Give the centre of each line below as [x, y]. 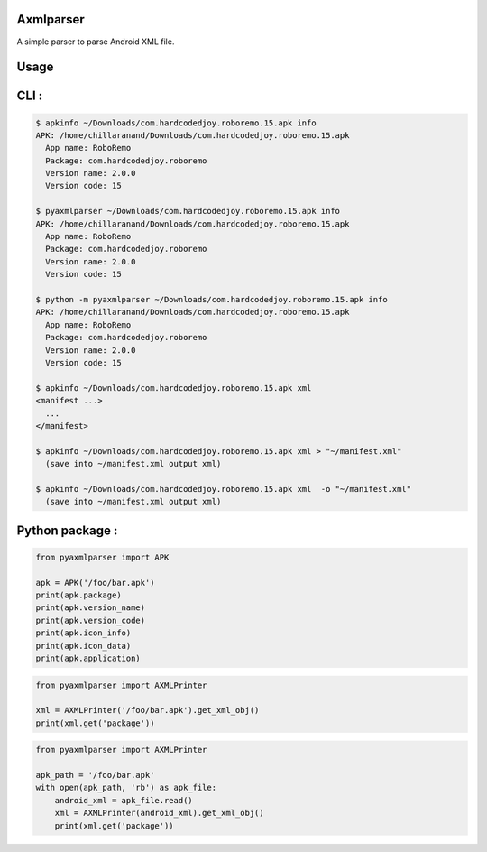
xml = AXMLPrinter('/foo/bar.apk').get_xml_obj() [147, 710]
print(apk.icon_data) [83, 646]
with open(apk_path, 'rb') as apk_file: [126, 788]
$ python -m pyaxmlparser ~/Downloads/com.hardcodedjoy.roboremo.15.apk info [211, 299]
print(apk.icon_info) [83, 633]
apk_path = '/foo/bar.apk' [95, 775]
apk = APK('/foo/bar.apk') [95, 583]
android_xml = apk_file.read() [124, 800]
